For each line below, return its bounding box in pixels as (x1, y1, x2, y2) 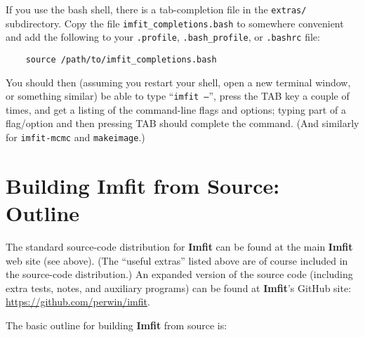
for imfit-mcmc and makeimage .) (6, 130, 145, 145)
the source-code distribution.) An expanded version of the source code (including (6, 267, 353, 282)
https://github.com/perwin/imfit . (6, 294, 150, 309)
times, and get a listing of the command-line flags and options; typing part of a (6, 102, 346, 117)
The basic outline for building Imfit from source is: (6, 318, 227, 332)
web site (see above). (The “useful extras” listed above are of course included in (6, 253, 348, 267)
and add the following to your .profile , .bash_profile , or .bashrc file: (6, 29, 320, 44)
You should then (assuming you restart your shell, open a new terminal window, (6, 74, 351, 89)
